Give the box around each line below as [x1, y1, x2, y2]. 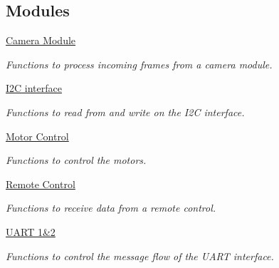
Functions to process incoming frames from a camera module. [6, 56, 273, 71]
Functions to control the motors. [6, 153, 147, 167]
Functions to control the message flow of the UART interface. [6, 248, 274, 263]
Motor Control [6, 128, 69, 143]
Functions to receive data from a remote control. [6, 200, 216, 215]
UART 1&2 [6, 224, 56, 239]
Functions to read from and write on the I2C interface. [6, 104, 245, 119]
